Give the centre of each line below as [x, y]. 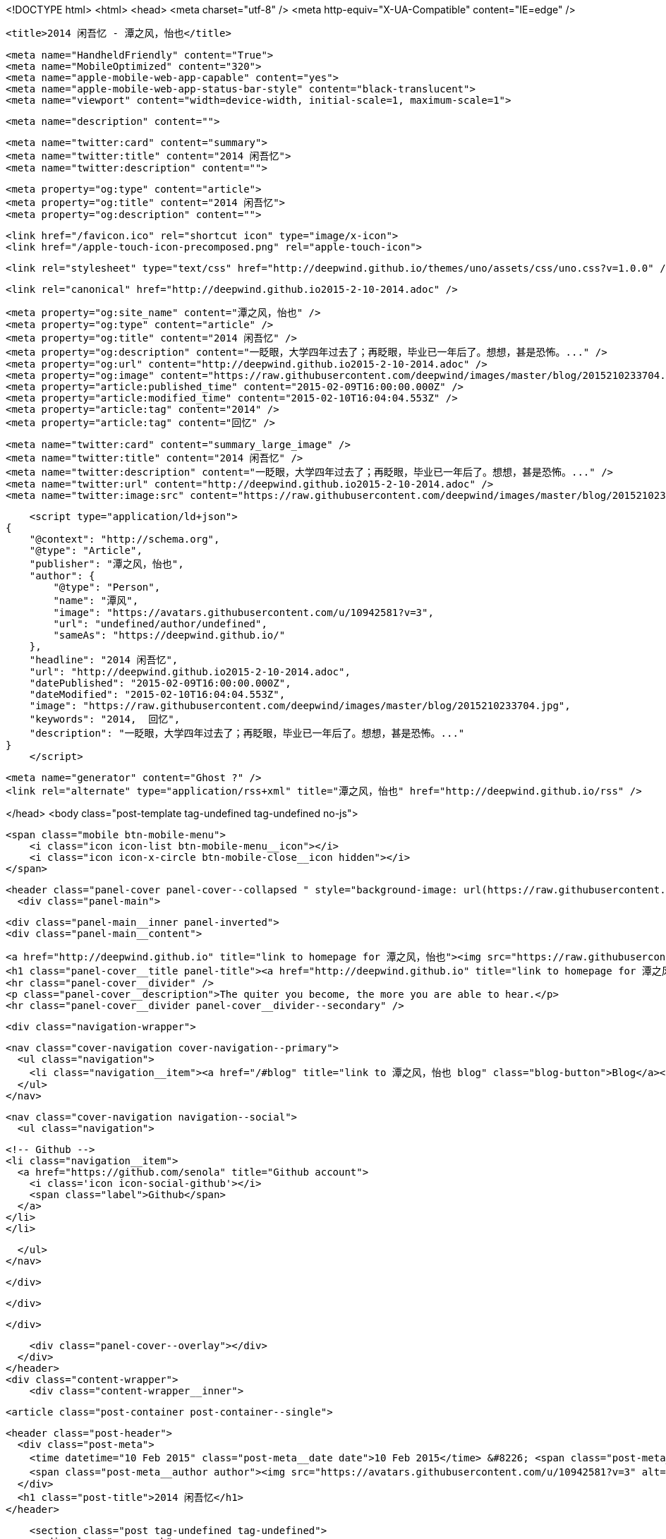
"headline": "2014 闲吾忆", [104, 660]
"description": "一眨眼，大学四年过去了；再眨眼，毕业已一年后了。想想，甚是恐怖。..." [247, 733]
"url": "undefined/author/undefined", [160, 624]
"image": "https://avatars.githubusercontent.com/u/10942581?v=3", [243, 612]
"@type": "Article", [86, 550]
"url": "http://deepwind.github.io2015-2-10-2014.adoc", [190, 672]
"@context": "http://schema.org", [125, 539]
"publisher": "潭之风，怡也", [107, 564]
